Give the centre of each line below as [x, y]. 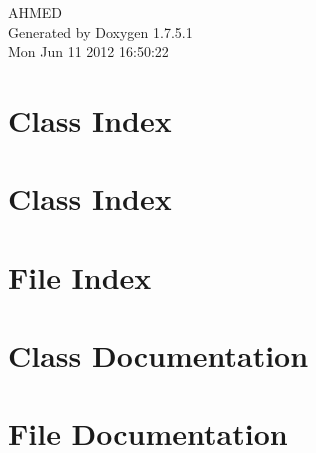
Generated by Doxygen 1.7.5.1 [100, 31]
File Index [80, 276]
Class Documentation [158, 355]
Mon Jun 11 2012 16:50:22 [88, 51]
